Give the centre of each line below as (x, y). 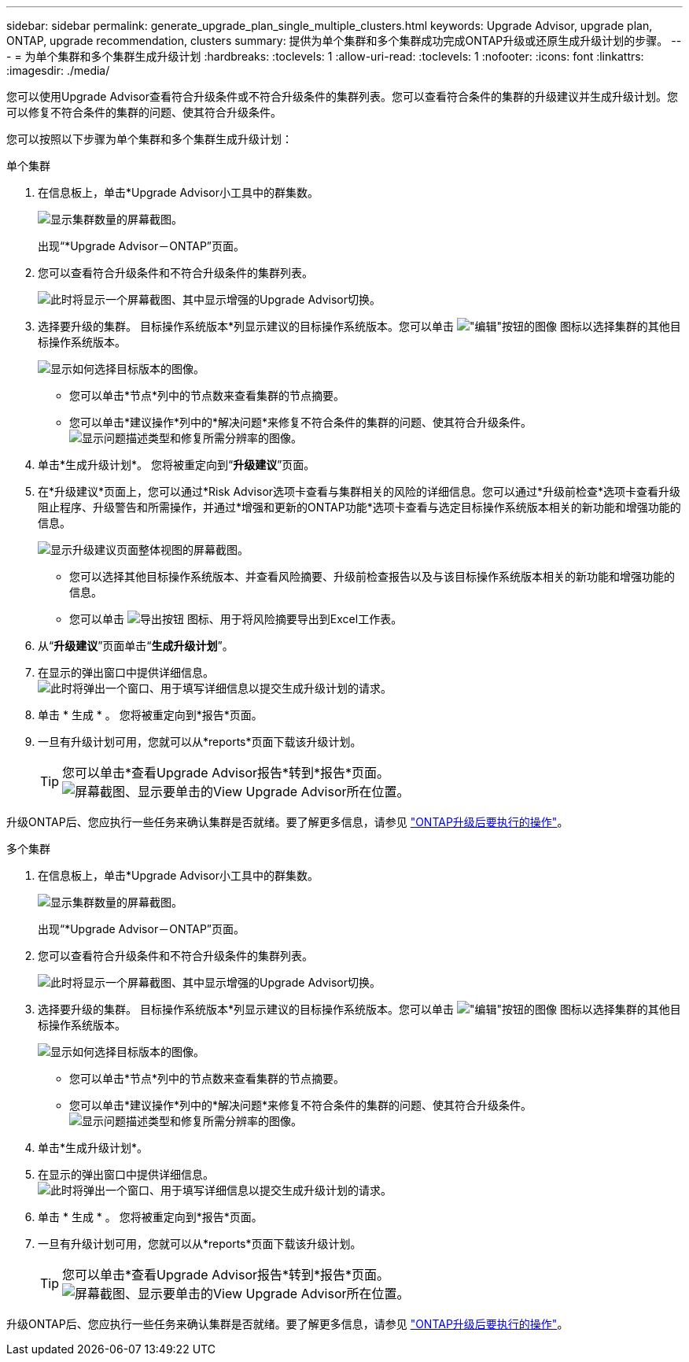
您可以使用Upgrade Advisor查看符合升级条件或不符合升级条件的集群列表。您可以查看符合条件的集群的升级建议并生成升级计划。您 (342, 96)
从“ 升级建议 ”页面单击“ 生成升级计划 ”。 (136, 646)
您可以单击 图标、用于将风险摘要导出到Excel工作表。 (236, 619)
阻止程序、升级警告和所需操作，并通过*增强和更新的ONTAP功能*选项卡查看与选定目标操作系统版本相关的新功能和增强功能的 (359, 507)
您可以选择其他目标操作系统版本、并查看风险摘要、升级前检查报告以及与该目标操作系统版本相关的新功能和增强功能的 (372, 576)
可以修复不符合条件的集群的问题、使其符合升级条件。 (144, 112)
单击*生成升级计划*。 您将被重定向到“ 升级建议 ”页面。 (177, 465)
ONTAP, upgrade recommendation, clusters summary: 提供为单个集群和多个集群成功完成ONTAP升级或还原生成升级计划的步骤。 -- (344, 41)
